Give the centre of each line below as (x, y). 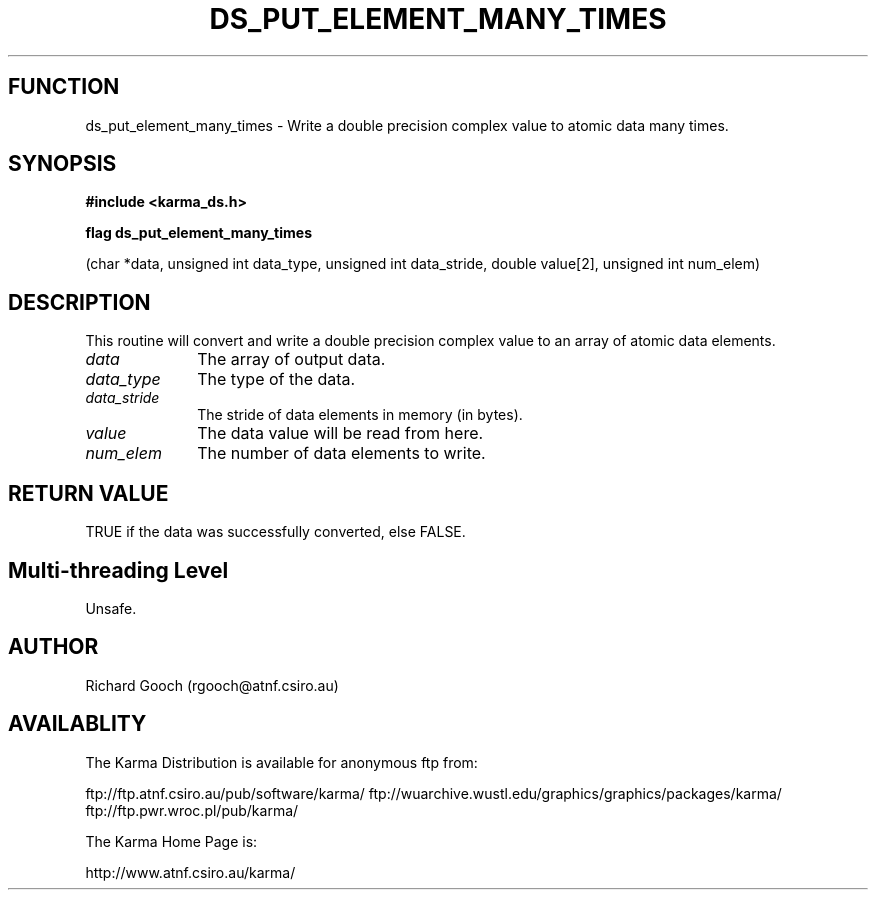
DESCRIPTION (79, 302)
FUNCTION (64, 87)
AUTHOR (53, 647)
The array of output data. (291, 359)
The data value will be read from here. (340, 433)
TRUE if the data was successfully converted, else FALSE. (275, 532)
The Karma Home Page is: (171, 841)
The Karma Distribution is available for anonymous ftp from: (281, 762)
